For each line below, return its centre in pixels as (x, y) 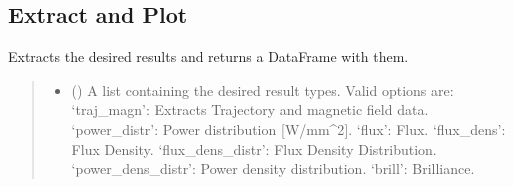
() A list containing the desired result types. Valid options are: (262, 89)
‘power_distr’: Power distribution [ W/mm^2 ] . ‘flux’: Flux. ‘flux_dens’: (288, 128)
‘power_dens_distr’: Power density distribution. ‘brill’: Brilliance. (273, 168)
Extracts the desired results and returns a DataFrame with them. (208, 56)
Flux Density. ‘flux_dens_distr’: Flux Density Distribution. (254, 148)
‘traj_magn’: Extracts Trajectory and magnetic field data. (250, 109)
